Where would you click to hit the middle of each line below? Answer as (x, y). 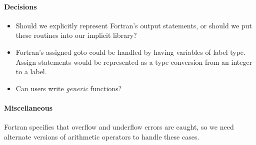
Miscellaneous (28, 107)
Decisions (20, 6)
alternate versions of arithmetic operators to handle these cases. (102, 136)
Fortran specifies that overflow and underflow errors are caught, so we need (119, 127)
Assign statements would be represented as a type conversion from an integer (134, 62)
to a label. (31, 72)
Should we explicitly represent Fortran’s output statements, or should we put (134, 25)
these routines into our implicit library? (76, 35)
